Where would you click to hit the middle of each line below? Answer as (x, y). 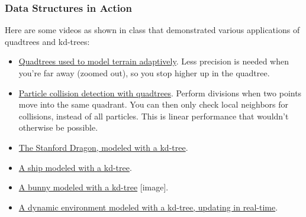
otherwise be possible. (58, 127)
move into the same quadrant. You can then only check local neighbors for (154, 104)
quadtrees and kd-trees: (47, 41)
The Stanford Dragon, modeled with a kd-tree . (103, 147)
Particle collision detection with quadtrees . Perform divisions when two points (160, 93)
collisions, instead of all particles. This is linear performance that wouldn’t (154, 116)
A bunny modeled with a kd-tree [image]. (94, 187)
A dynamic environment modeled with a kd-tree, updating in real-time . (148, 207)
